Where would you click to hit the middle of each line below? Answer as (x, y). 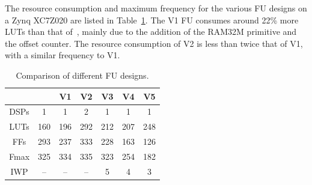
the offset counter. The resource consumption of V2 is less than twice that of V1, (154, 43)
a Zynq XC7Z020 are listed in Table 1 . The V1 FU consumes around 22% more (152, 20)
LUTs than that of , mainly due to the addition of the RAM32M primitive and (151, 32)
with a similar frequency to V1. (63, 55)
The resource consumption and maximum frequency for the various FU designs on (156, 8)
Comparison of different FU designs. (82, 75)
